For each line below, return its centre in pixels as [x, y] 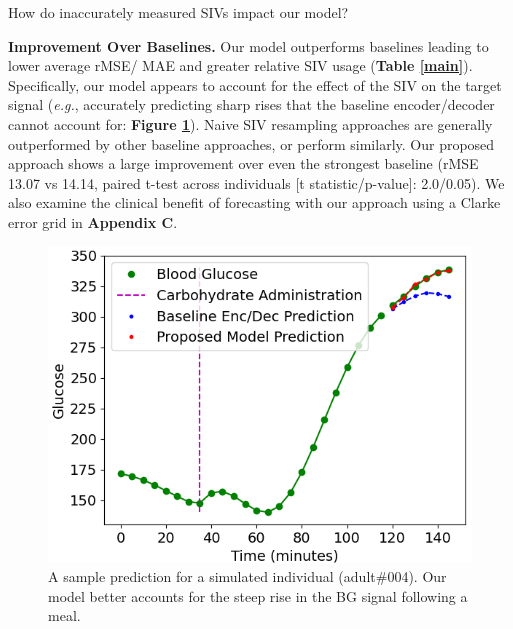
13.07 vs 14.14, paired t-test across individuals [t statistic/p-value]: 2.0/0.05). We [256, 182]
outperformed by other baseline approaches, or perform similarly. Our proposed [251, 143]
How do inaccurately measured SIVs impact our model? [178, 12]
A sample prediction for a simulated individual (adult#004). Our [247, 576]
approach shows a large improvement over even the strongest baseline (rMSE [243, 163]
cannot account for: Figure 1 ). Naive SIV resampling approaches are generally [250, 123]
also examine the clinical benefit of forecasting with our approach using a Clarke [254, 202]
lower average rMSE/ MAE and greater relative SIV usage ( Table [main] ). [240, 65]
